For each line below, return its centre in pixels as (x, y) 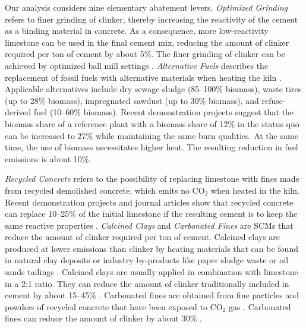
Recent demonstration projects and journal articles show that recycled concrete (149, 202)
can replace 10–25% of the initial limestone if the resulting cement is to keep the (151, 214)
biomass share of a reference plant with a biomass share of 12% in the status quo (152, 123)
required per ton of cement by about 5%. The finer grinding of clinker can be (145, 54)
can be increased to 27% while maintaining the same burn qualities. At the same (152, 135)
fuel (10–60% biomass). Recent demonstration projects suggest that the (164, 112)
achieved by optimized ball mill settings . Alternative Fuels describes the (137, 65)
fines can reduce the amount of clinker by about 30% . (103, 318)
